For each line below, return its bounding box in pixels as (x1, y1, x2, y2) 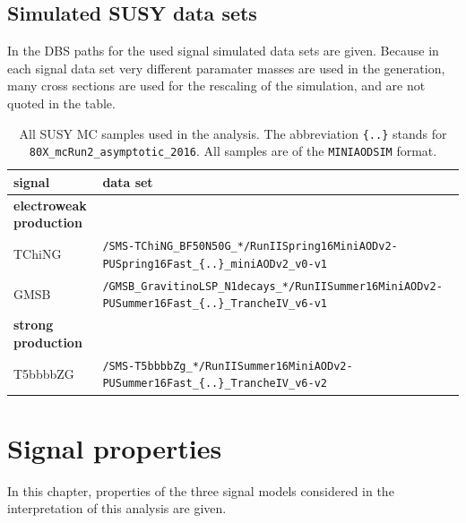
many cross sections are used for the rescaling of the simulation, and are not (7, 76, 426, 95)
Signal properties (7, 429, 222, 466)
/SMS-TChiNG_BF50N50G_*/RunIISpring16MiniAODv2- (102, 240, 398, 253)
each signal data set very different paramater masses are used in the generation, (7, 58, 445, 77)
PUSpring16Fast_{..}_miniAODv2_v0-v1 (102, 257, 327, 270)
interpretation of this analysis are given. (7, 499, 227, 518)
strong (13, 315, 54, 334)
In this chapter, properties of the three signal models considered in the (7, 481, 394, 500)
